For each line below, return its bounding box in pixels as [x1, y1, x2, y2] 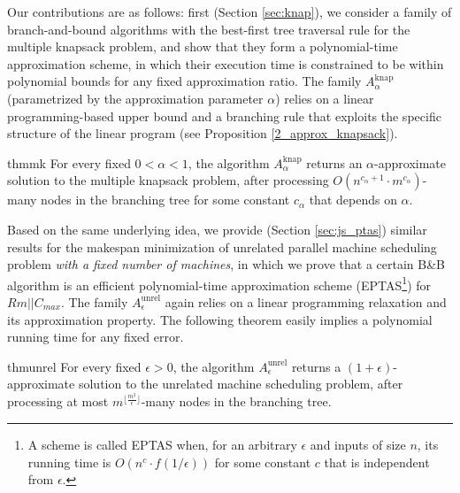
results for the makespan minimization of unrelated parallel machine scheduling [7, 237, 437, 256]
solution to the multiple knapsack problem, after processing [7, 171, 329, 189]
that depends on [309, 190, 397, 209]
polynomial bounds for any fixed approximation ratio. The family [7, 72, 362, 90]
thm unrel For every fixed [7, 357, 142, 375]
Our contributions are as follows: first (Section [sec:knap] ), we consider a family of [7, 3, 452, 20]
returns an [306, 153, 363, 172]
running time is [27, 452, 111, 471]
